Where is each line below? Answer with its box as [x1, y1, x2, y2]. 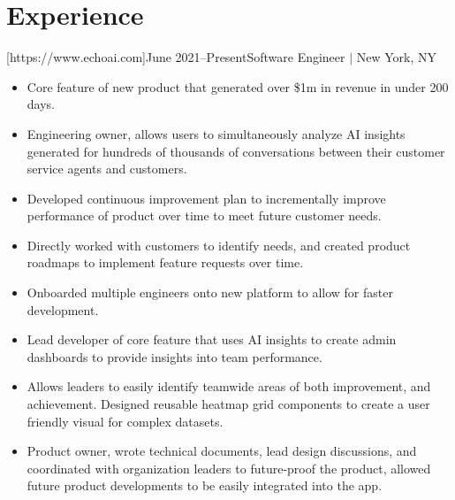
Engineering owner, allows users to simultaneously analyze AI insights [27, 124, 406, 142]
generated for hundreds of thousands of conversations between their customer [27, 142, 445, 160]
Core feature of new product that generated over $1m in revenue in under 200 [27, 77, 449, 96]
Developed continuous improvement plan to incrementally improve [27, 188, 386, 207]
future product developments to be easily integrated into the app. [27, 476, 383, 495]
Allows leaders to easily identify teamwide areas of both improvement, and [27, 377, 431, 396]
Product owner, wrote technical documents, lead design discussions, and [27, 442, 417, 460]
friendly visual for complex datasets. [27, 412, 224, 430]
